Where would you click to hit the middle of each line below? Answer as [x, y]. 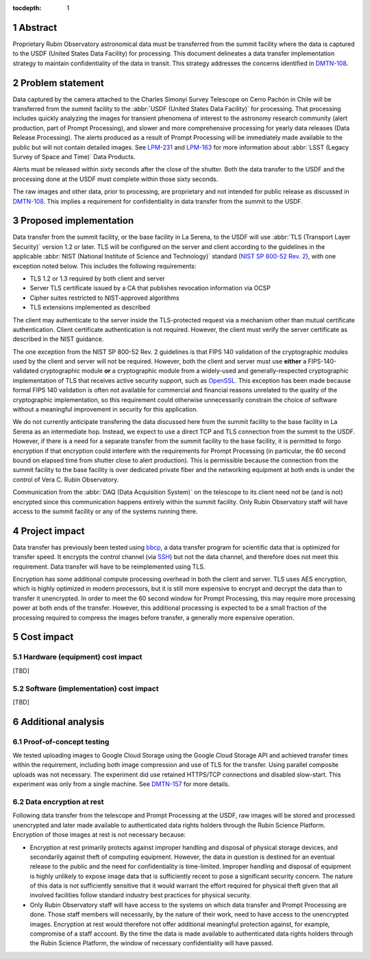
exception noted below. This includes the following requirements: [104, 266]
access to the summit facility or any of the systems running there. [105, 511]
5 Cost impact [43, 637]
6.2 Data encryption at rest [58, 801]
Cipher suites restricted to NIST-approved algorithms [104, 298]
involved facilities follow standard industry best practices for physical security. [140, 895]
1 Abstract [35, 27]
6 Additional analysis [59, 721]
